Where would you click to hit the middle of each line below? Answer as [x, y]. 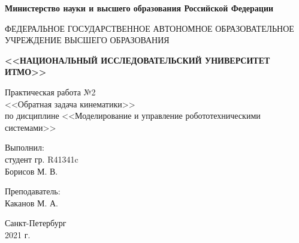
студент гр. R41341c [42, 159]
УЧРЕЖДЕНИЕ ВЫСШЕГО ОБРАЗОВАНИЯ [87, 40]
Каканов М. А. [31, 202]
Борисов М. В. [31, 171]
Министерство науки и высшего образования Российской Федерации [139, 8]
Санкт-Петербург [36, 223]
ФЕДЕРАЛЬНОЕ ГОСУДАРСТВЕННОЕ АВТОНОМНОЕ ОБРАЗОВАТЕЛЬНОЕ [149, 28]
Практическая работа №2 [50, 91]
